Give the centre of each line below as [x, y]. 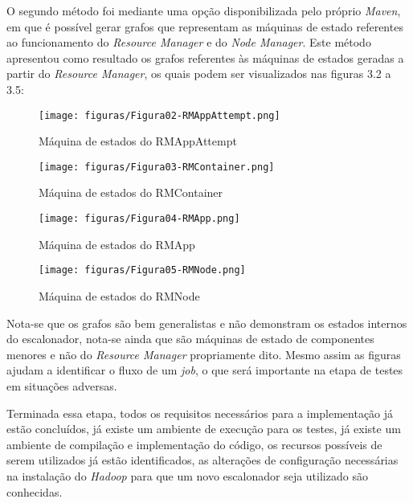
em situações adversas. [62, 385]
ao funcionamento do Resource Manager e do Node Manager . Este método [189, 42]
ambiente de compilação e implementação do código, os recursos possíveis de [194, 444]
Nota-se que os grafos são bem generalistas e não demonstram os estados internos [207, 323]
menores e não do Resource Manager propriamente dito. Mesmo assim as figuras [204, 354]
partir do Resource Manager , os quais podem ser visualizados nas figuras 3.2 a [199, 74]
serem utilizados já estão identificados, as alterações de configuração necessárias [202, 460]
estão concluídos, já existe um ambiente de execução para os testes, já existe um [204, 429]
